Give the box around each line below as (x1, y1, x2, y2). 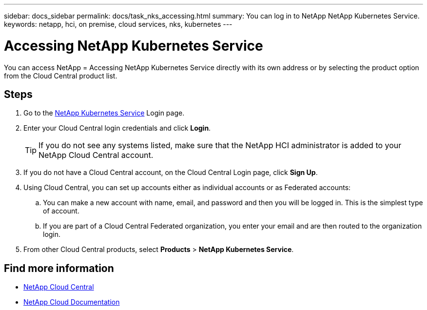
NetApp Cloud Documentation (23, 298, 120, 307)
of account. (43, 207, 79, 215)
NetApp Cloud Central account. (39, 150, 154, 160)
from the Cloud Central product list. (4, 71, 117, 80)
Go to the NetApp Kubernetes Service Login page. (23, 109, 185, 117)
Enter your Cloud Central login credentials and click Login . (23, 124, 211, 133)
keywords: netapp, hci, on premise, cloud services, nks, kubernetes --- (4, 20, 233, 28)
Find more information (4, 262, 114, 274)
